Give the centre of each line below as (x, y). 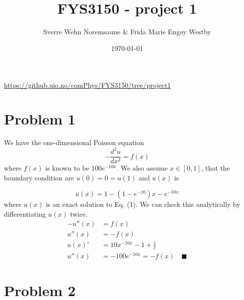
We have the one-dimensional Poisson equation (74, 142)
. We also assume (142, 168)
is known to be (67, 168)
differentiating (25, 213)
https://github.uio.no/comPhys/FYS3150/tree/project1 (88, 85)
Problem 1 (40, 119)
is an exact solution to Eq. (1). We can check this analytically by (143, 204)
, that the (215, 168)
